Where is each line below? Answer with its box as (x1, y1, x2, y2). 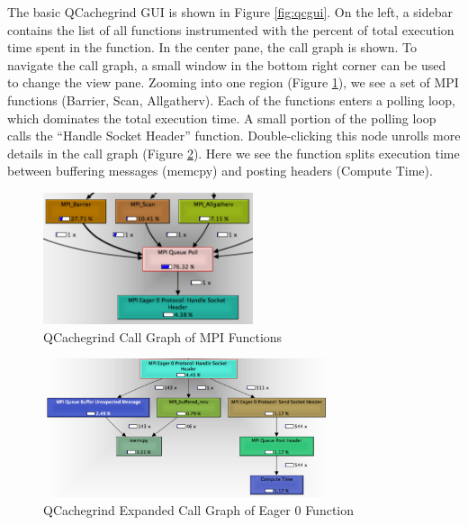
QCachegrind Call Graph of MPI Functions (43, 327, 283, 346)
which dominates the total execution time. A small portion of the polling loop (7, 108, 436, 127)
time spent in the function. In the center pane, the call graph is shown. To (7, 38, 417, 57)
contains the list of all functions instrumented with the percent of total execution (7, 20, 454, 39)
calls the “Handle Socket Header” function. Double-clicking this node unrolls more (7, 126, 461, 145)
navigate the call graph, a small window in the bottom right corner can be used (7, 55, 446, 74)
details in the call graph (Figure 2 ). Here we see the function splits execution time (7, 143, 460, 162)
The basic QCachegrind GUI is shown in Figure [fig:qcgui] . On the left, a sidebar (7, 3, 454, 21)
